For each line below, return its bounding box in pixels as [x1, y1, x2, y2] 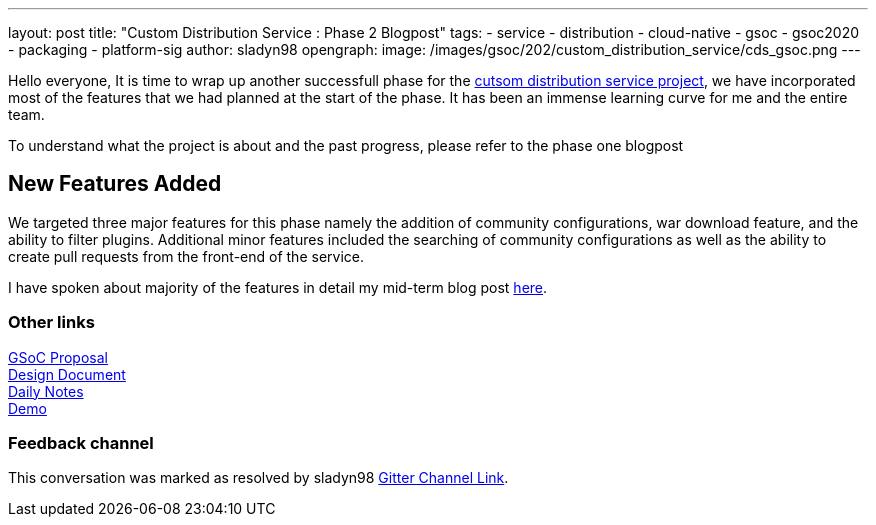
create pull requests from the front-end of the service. [8, 247, 364, 265]
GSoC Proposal [8, 348, 108, 366]
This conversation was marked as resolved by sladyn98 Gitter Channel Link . [8, 469, 509, 487]
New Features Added [8, 171, 222, 197]
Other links [8, 312, 95, 333]
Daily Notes [8, 382, 84, 400]
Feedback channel [8, 432, 154, 453]
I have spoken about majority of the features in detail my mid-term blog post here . [8, 278, 548, 296]
